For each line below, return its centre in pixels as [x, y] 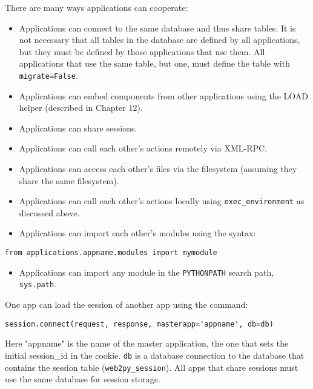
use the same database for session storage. [83, 379]
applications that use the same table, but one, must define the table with [154, 63]
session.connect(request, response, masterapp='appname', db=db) [139, 324]
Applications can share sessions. [78, 128]
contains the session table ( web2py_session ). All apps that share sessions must [152, 367]
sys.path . [38, 284]
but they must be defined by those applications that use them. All [142, 51]
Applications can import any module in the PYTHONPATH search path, [147, 272]
